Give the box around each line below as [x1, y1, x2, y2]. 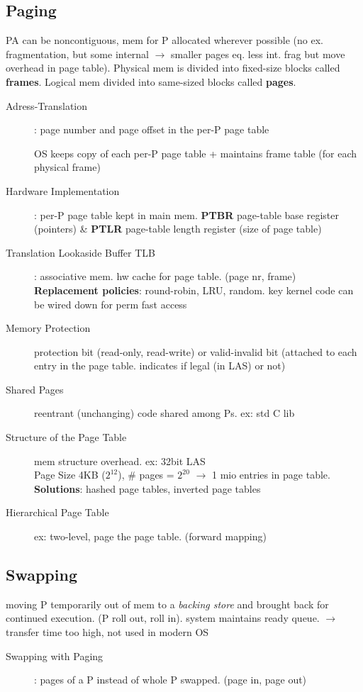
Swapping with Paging [6, 648, 104, 663]
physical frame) [34, 160, 101, 174]
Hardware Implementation [6, 183, 120, 198]
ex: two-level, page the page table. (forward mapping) [34, 529, 267, 544]
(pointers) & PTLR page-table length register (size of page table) [34, 221, 322, 236]
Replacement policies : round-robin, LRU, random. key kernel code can [34, 282, 354, 297]
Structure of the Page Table [6, 430, 127, 445]
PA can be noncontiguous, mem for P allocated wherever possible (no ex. [6, 33, 323, 48]
